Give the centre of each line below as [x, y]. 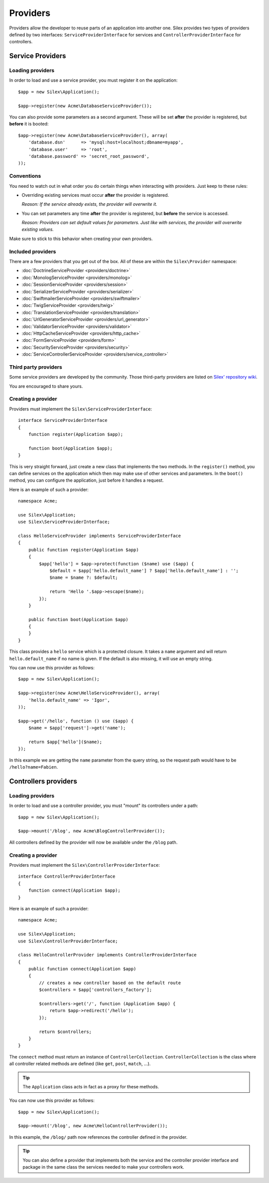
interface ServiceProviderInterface [63, 420]
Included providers [33, 252]
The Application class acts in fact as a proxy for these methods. [91, 1086]
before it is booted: [29, 124]
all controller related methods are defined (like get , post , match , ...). [80, 1064]
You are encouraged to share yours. [46, 386]
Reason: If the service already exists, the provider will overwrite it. [89, 204]
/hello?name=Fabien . [34, 767]
